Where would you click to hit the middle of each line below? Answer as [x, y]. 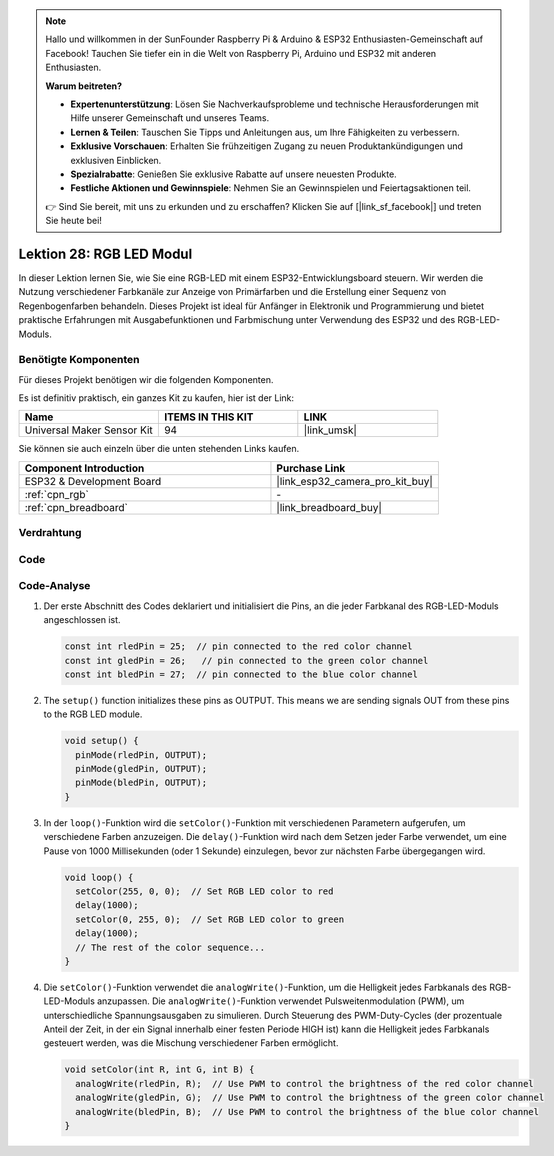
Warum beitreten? [84, 86]
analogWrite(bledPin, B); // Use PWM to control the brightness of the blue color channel [307, 1111]
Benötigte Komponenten [79, 360]
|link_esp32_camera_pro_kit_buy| [355, 481]
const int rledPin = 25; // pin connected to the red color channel [238, 646]
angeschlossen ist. [82, 620]
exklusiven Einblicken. [116, 160]
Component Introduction [84, 468]
